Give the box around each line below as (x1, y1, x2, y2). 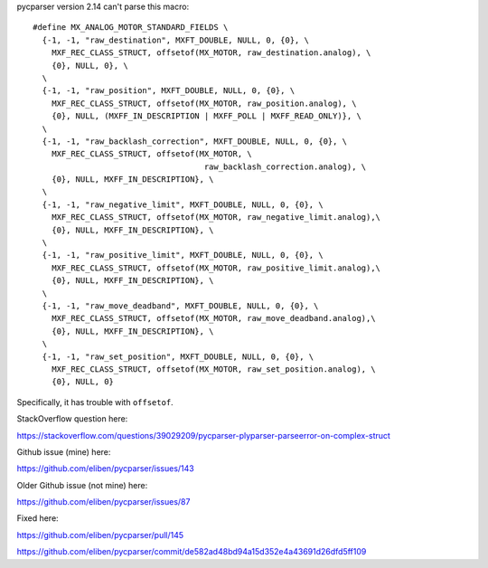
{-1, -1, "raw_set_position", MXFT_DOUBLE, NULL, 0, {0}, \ (42, 351, 314, 362)
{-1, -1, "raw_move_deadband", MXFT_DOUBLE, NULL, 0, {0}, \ (42, 300, 319, 311)
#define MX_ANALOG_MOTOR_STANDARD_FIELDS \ (33, 23, 229, 33)
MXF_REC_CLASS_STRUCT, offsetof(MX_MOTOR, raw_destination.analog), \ (51, 48, 371, 58)
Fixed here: (16, 513, 59, 524)
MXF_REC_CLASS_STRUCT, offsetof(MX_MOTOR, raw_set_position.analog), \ (51, 364, 376, 374)
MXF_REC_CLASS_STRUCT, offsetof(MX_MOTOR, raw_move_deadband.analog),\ (51, 313, 376, 324)
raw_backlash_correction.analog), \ (203, 161, 367, 172)
